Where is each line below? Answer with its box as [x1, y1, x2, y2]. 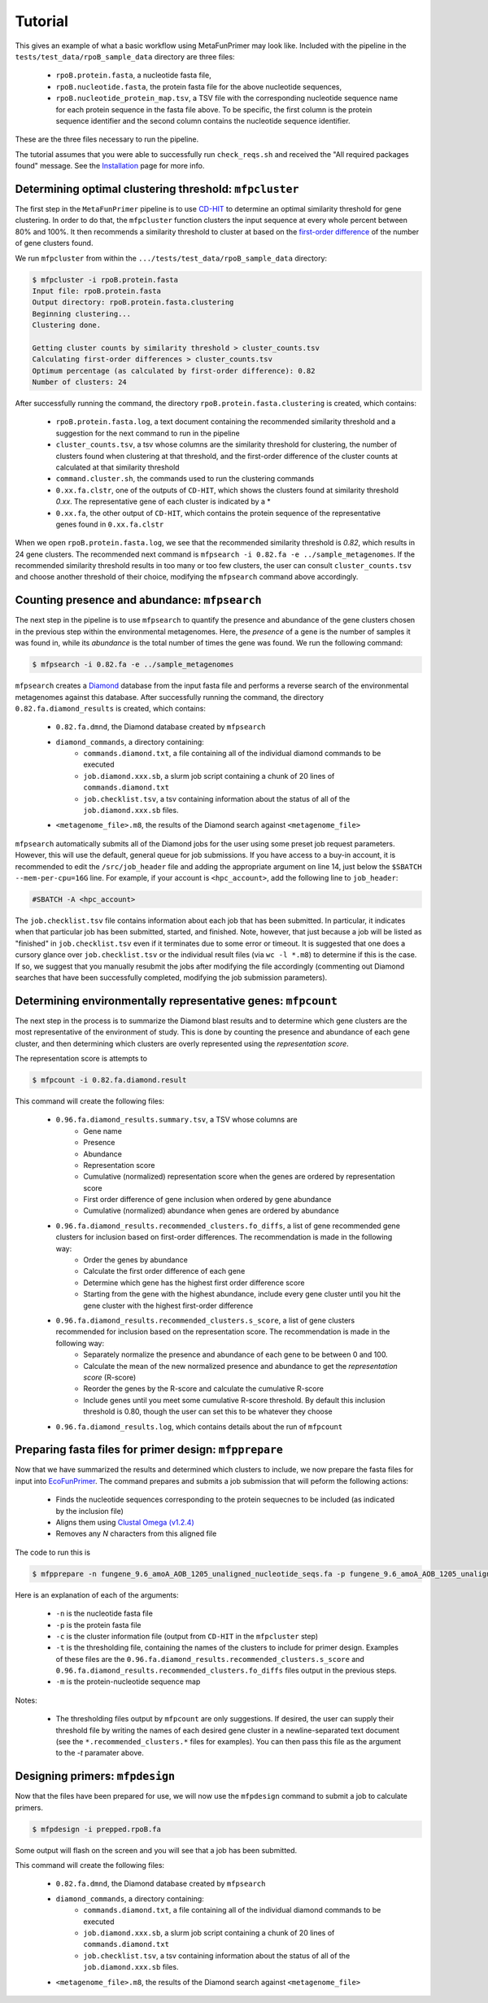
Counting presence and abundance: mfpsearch [15, 593, 262, 607]
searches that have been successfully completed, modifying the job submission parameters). [15, 973, 328, 982]
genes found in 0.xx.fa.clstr [55, 519, 164, 529]
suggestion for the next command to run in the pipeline [55, 428, 240, 438]
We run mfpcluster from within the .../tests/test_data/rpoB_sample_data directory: [15, 253, 328, 263]
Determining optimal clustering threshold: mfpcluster [15, 181, 299, 195]
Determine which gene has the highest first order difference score [83, 1278, 305, 1288]
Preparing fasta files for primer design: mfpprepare [15, 1443, 284, 1457]
